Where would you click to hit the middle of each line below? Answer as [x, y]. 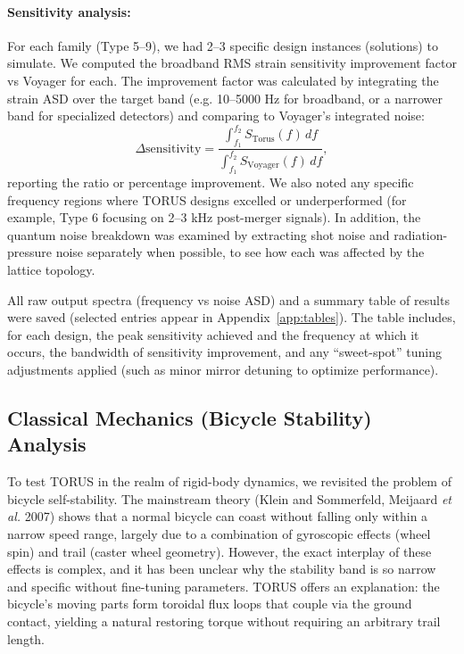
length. [26, 638]
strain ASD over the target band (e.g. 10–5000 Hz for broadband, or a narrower [225, 98]
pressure [30, 252]
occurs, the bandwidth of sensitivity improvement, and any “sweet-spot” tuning [224, 352]
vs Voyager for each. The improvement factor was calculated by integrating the [223, 80]
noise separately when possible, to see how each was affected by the [240, 252]
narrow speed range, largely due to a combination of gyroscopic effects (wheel [219, 533]
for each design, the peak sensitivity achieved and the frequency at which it [213, 334]
